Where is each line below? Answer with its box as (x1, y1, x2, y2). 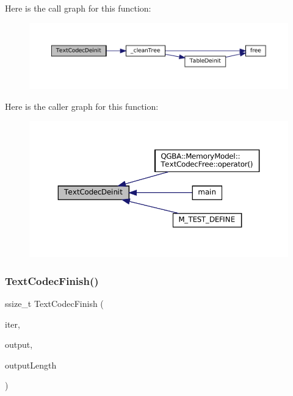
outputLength (5, 358, 57, 371)
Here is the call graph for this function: (5, 2, 151, 14)
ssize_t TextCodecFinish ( (5, 297, 104, 309)
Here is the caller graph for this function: (5, 99, 159, 112)
